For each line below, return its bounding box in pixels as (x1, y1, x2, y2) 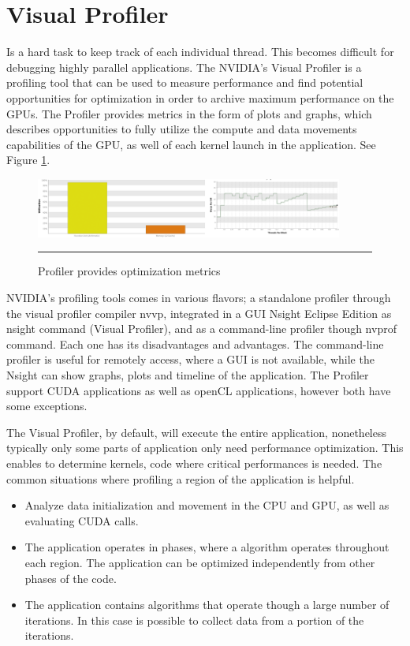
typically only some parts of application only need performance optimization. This (6, 439, 404, 456)
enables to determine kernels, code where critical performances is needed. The (6, 454, 382, 471)
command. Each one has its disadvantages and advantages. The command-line (6, 335, 384, 352)
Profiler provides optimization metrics (38, 263, 221, 279)
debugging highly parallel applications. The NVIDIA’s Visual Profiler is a (6, 58, 362, 75)
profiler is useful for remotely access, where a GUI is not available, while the (6, 351, 375, 368)
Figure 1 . (6, 151, 50, 168)
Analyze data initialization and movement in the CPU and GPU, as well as (24, 497, 389, 513)
